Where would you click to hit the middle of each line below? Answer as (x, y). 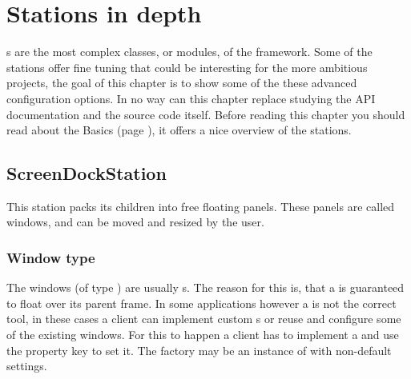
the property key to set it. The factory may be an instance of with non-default (199, 350)
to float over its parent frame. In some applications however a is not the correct (201, 303)
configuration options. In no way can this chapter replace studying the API (191, 98)
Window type (51, 257)
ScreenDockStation (87, 173)
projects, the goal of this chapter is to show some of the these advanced (182, 83)
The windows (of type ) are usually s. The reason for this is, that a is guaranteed (205, 287)
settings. (27, 366)
